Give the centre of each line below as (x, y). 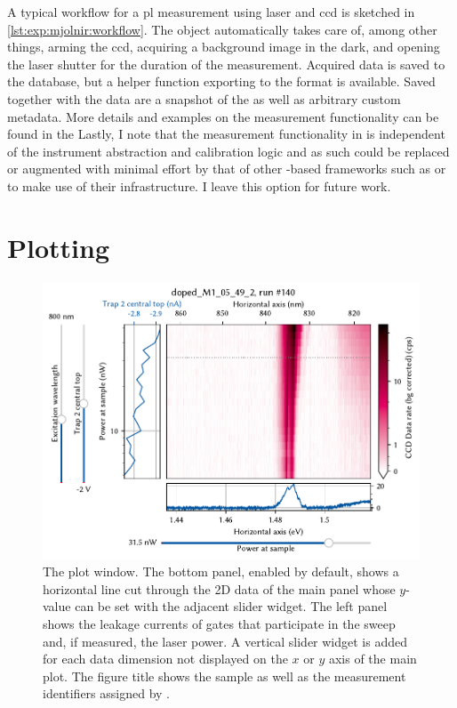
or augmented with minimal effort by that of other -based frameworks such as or (227, 169)
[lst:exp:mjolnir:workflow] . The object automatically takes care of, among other (222, 29)
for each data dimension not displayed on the (165, 659)
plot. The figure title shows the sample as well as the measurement (224, 676)
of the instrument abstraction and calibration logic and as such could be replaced (228, 151)
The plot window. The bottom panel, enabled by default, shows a (221, 571)
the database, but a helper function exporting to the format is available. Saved (221, 81)
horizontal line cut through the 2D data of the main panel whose (219, 588)
